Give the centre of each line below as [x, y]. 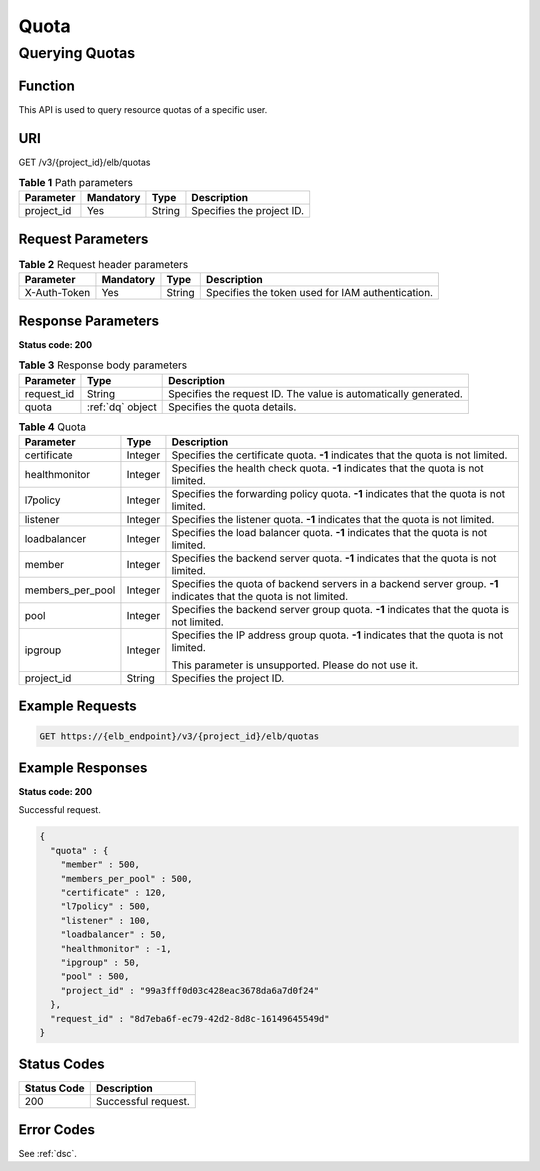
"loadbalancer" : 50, [113, 934]
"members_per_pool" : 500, [127, 878]
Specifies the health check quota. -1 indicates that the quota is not [327, 468]
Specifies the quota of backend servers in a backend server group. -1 [335, 583]
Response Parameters [89, 320]
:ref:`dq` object [121, 407]
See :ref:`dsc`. [47, 1153]
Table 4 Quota [52, 427]
